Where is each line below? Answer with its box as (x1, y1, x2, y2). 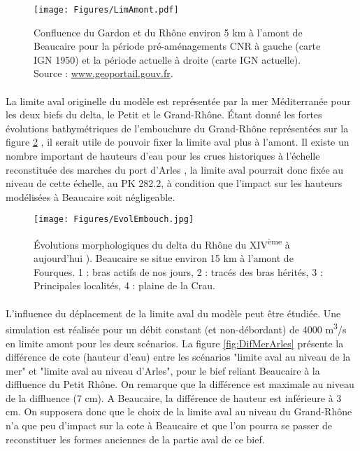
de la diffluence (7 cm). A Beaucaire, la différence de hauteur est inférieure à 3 (6, 390, 342, 405)
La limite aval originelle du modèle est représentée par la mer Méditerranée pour (6, 93, 351, 108)
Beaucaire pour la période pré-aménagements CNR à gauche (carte (34, 39, 321, 53)
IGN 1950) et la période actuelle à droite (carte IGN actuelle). (34, 52, 301, 67)
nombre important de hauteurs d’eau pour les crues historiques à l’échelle (6, 148, 320, 162)
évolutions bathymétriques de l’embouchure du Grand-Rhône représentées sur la (6, 120, 349, 135)
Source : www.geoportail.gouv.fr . (34, 66, 173, 81)
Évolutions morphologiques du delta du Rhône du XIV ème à (34, 235, 290, 251)
